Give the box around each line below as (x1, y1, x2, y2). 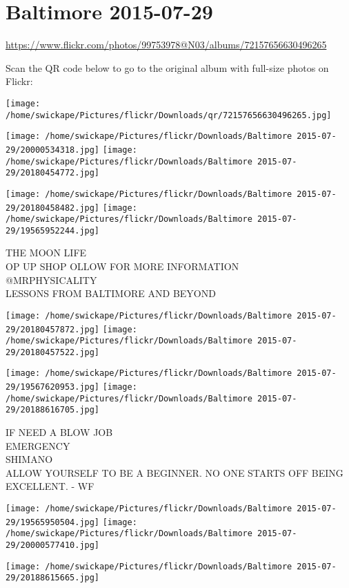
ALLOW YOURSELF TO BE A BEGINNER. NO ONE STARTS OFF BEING (6, 465, 343, 480)
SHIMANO (6, 452, 53, 466)
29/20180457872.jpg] (6, 324, 100, 334)
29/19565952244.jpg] (6, 225, 100, 236)
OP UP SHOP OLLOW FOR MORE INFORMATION (6, 259, 239, 274)
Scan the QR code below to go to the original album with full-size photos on (6, 60, 329, 75)
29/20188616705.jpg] (6, 405, 100, 415)
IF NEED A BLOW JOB (6, 425, 113, 439)
